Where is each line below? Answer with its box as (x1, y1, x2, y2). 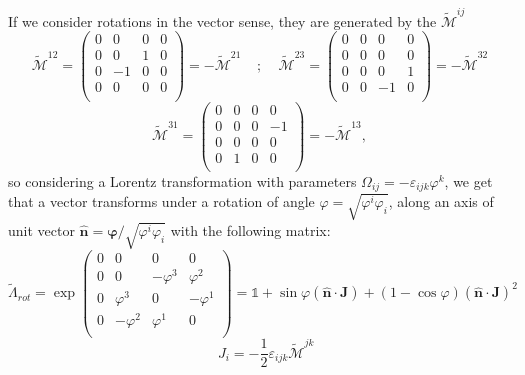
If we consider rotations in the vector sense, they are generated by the (8, 10, 437, 31)
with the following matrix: (170, 219, 331, 240)
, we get (444, 170, 493, 191)
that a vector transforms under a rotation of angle (8, 191, 315, 212)
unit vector (8, 219, 75, 240)
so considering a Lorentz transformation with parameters (8, 170, 357, 191)
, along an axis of (388, 191, 494, 212)
